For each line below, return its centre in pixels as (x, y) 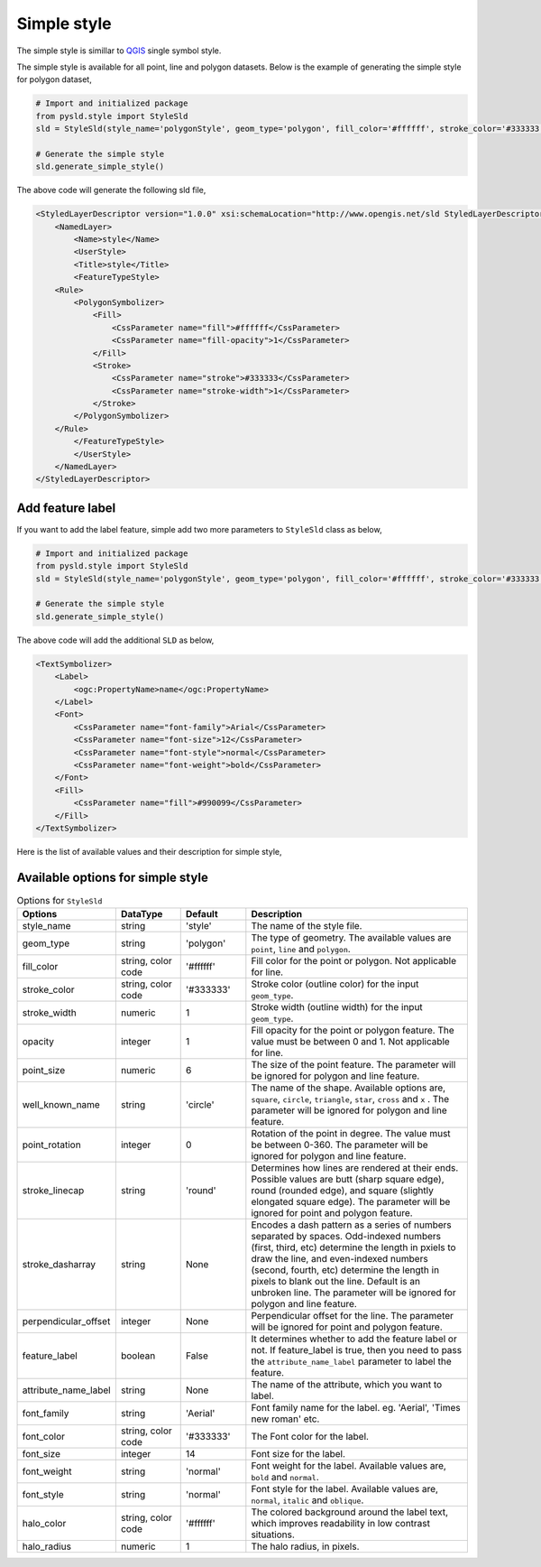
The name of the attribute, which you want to (347, 1385)
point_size (44, 1071)
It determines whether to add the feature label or (354, 1339)
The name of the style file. (307, 926)
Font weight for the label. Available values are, (348, 1466)
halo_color (44, 1524)
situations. (273, 1535)
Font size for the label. (298, 1454)
